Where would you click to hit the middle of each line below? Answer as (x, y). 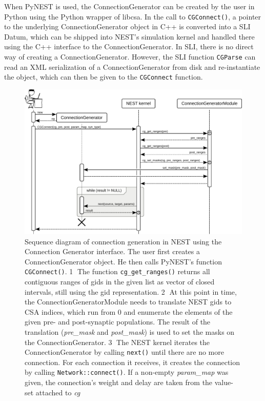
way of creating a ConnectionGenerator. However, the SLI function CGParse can (130, 57)
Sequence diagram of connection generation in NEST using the (123, 241)
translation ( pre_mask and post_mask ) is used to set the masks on (130, 332)
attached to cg (58, 392)
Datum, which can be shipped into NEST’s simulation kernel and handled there (129, 36)
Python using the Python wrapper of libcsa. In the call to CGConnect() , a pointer (133, 16)
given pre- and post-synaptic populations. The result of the (118, 322)
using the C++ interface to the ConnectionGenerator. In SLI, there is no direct (129, 46)
